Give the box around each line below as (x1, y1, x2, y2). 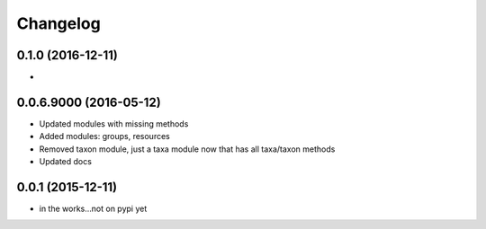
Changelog (16, 13, 101, 33)
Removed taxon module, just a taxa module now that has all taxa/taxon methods (39, 144, 336, 154)
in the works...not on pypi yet (39, 203, 148, 215)
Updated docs (39, 156, 92, 167)
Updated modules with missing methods (39, 118, 189, 129)
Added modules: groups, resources (39, 131, 170, 142)
